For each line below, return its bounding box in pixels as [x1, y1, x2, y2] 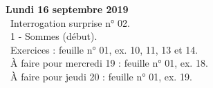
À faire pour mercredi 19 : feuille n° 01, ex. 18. [10, 56, 208, 70]
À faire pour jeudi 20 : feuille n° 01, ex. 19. [10, 69, 192, 83]
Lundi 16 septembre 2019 [6, 2, 129, 16]
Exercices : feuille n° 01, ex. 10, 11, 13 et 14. [10, 42, 198, 56]
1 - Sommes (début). [10, 29, 98, 43]
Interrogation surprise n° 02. [10, 15, 130, 30]
